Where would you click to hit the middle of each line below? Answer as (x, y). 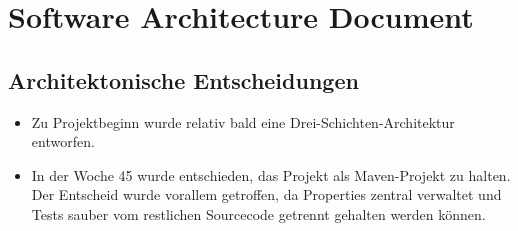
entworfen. (63, 141)
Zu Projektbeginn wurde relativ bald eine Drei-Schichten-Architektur (243, 121)
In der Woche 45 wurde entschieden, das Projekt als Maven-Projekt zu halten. (271, 174)
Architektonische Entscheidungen (183, 79)
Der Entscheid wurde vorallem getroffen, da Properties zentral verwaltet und (266, 194)
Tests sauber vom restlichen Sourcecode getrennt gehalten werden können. (258, 213)
